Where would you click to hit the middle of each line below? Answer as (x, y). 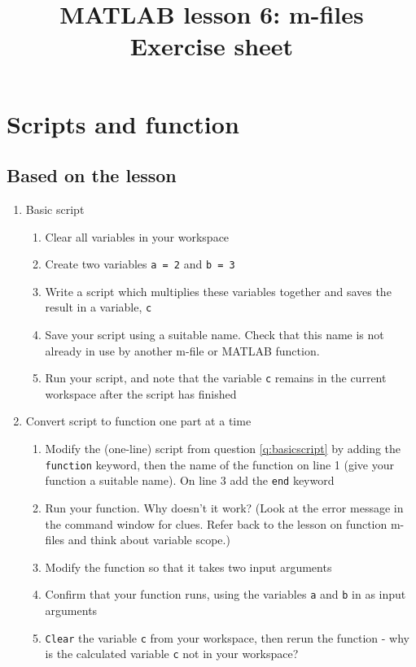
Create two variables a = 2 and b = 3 (140, 264)
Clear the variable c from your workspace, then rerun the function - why (227, 637)
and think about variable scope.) (149, 540)
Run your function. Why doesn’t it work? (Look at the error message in (224, 507)
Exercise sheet (212, 46)
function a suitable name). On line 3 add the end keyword (190, 480)
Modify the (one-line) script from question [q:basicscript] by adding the (223, 449)
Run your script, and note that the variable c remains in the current (216, 378)
